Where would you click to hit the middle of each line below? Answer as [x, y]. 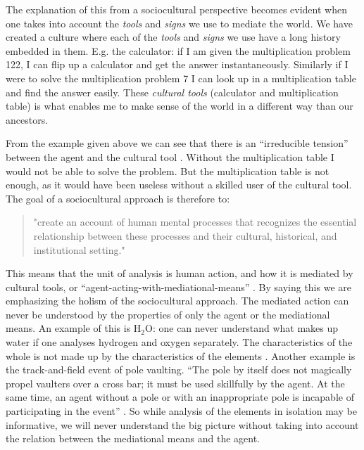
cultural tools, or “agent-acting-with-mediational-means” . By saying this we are [178, 287]
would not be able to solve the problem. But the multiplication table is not [168, 171]
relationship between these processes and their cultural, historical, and [185, 235]
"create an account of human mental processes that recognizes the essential [195, 222]
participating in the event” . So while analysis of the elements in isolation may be [181, 411]
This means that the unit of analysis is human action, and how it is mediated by [180, 273]
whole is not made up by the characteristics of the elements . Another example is [181, 355]
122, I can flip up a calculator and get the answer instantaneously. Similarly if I [177, 64]
